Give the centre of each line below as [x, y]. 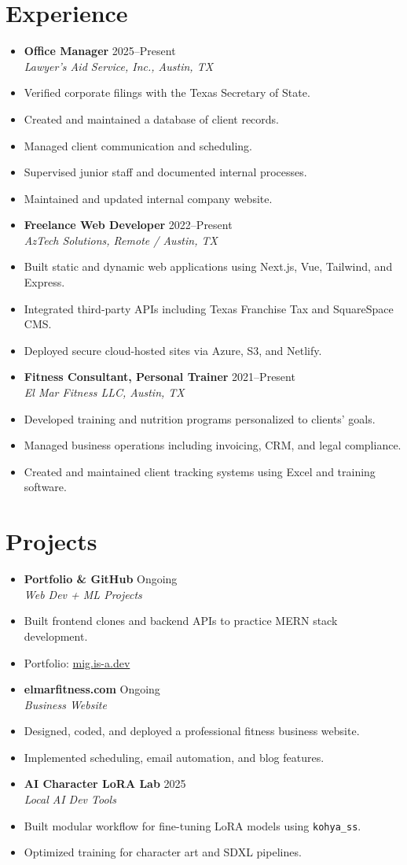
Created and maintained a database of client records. [152, 118]
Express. [44, 282]
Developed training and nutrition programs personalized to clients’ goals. [200, 418]
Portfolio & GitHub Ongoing [101, 579]
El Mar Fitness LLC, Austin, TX [104, 392]
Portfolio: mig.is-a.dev [77, 662]
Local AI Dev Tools [70, 799]
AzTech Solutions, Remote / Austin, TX [121, 240]
